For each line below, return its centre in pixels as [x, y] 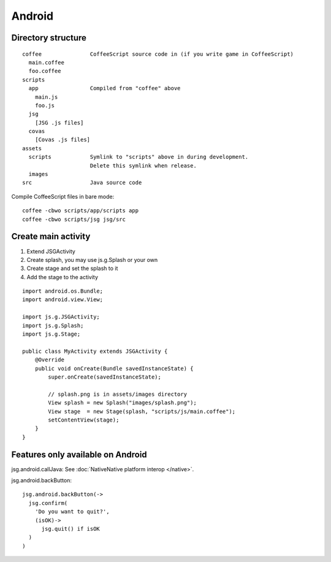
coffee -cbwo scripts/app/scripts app [81, 211]
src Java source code [82, 183]
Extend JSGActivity [51, 251]
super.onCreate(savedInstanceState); [105, 377]
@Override [49, 360]
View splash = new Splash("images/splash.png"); [123, 403]
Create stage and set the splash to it [72, 268]
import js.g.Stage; [51, 334]
